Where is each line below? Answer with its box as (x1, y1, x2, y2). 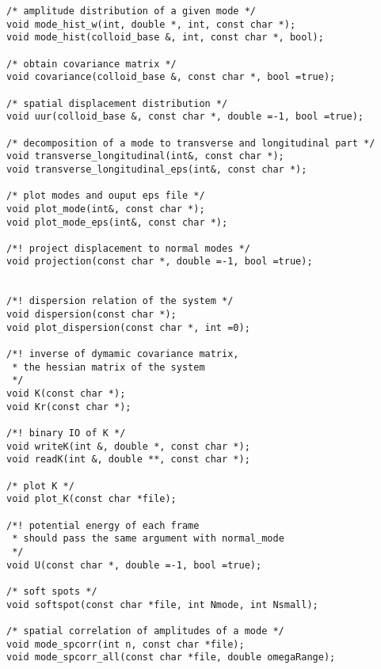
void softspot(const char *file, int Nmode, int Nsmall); (6, 599, 318, 610)
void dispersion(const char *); (6, 309, 177, 321)
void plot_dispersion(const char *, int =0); (6, 321, 250, 333)
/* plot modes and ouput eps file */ (6, 190, 205, 202)
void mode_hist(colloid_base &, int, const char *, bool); (6, 32, 324, 44)
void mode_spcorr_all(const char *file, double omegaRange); (6, 652, 336, 663)
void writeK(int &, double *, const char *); (6, 440, 250, 452)
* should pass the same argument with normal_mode (12, 533, 284, 545)
